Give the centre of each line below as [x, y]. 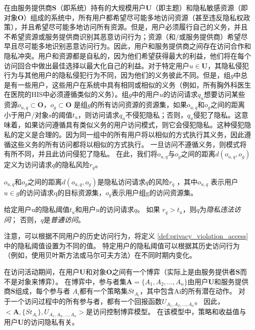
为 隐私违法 [217, 209]
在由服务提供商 [28, 7]
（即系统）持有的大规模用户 [101, 7]
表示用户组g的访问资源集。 [154, 192]
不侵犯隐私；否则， [156, 114]
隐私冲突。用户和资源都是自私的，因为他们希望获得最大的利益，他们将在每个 [127, 55]
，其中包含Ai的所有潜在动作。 [188, 291]
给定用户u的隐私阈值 [37, 209]
